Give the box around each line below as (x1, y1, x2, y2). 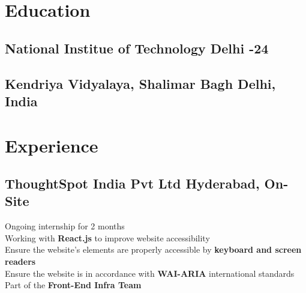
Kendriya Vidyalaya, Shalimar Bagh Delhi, (5, 74, 276, 92)
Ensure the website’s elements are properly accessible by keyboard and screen (5, 243, 302, 256)
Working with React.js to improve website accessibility (5, 231, 210, 244)
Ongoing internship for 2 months (5, 220, 125, 232)
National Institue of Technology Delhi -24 (5, 38, 269, 57)
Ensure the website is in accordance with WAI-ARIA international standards (5, 267, 295, 279)
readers (5, 255, 36, 268)
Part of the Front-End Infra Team (5, 279, 142, 291)
